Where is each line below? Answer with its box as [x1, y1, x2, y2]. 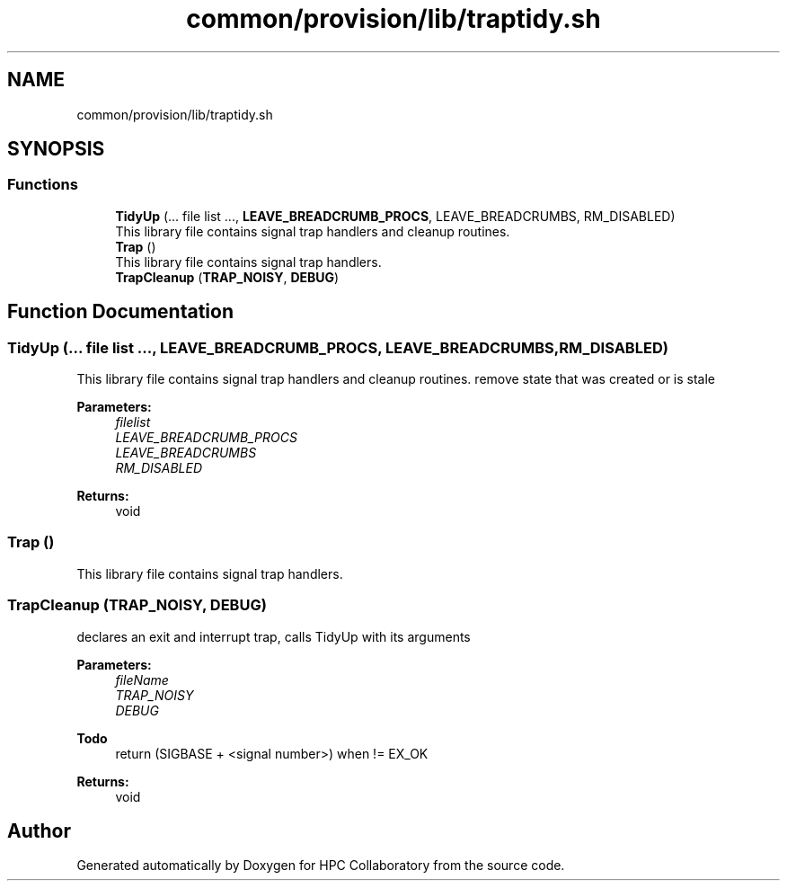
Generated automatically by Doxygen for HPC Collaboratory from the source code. [76, 857, 565, 874]
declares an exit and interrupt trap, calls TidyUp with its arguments [76, 628, 471, 644]
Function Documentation [7, 300, 234, 324]
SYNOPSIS [7, 138, 105, 161]
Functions [7, 175, 78, 194]
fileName [115, 671, 169, 688]
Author [7, 819, 71, 842]
